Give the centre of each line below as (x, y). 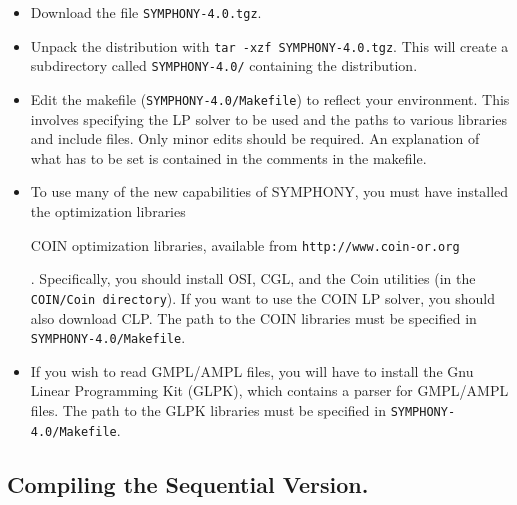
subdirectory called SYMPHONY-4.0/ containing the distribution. (224, 65)
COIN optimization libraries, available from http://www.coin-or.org (245, 244)
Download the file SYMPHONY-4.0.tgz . (146, 12)
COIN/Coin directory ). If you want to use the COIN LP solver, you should (262, 297)
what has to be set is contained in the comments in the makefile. (228, 157)
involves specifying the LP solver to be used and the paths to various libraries (269, 118)
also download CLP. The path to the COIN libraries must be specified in (253, 317)
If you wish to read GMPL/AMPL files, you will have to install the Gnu (252, 370)
